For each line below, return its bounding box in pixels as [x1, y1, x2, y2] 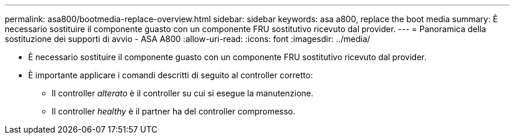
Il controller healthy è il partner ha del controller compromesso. [52, 106, 296, 116]
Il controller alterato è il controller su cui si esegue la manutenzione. [52, 88, 314, 98]
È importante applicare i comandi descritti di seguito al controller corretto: [28, 70, 313, 80]
